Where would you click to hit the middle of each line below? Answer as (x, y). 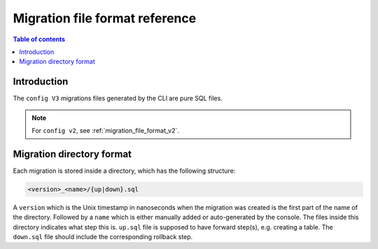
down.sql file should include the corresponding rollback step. (103, 237)
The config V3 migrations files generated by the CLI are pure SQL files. (118, 99)
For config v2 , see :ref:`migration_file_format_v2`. (106, 131)
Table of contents (39, 39)
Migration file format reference (105, 18)
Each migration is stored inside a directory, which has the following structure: (124, 171)
